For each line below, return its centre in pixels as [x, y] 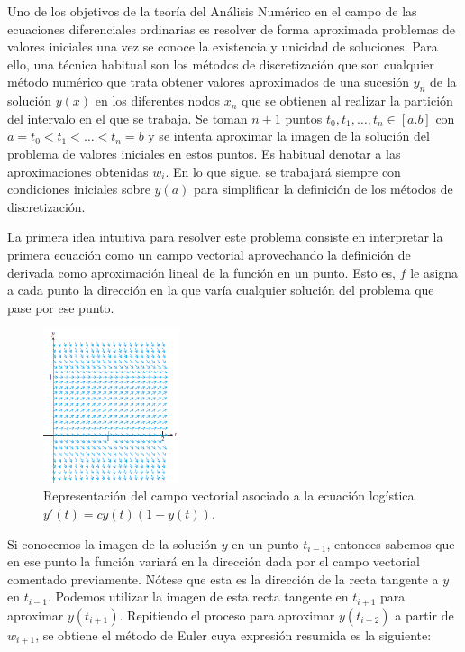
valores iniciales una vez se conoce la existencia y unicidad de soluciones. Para [223, 46]
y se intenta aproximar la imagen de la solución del [289, 136]
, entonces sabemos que [391, 543]
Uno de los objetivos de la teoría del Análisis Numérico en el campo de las [212, 11]
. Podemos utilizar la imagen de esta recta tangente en [198, 597]
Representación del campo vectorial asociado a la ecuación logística [229, 496]
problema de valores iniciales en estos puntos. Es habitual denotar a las [204, 153]
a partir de [424, 615]
